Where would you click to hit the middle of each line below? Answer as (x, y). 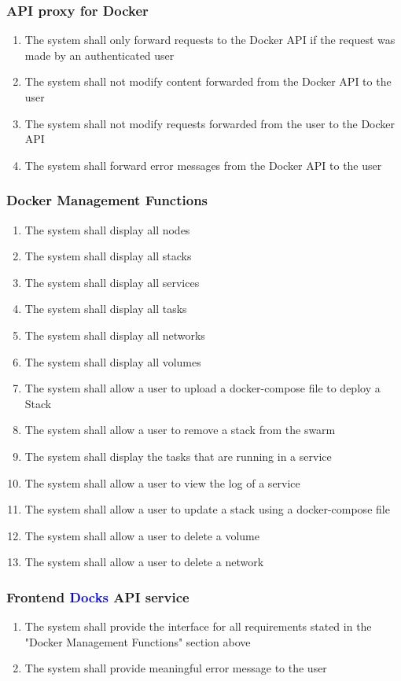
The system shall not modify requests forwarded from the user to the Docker (210, 123)
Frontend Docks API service (98, 596)
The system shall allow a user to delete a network (144, 562)
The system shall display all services (112, 282)
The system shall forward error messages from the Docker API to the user (203, 165)
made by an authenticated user (99, 55)
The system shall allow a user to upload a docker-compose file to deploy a (202, 388)
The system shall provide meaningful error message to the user (176, 668)
